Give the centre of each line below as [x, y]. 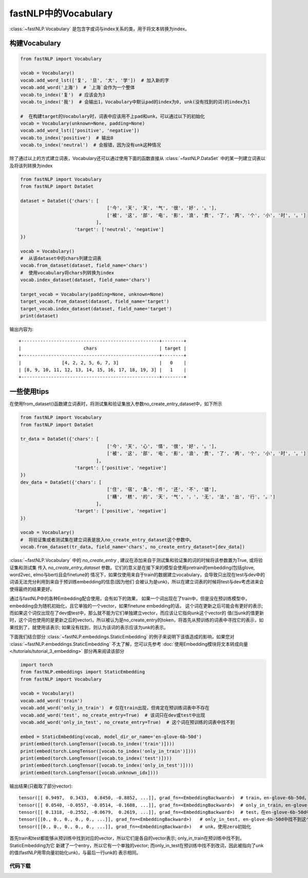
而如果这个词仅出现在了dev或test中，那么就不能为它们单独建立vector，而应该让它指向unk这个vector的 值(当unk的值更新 [137, 613]
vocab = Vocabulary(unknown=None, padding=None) [83, 124]
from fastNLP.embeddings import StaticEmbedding [83, 672]
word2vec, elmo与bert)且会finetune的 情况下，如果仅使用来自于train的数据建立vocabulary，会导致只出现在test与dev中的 [137, 575]
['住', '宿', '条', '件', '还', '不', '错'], [162, 489]
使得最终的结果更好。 [32, 589]
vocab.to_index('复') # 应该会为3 [63, 95]
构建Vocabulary [35, 43]
